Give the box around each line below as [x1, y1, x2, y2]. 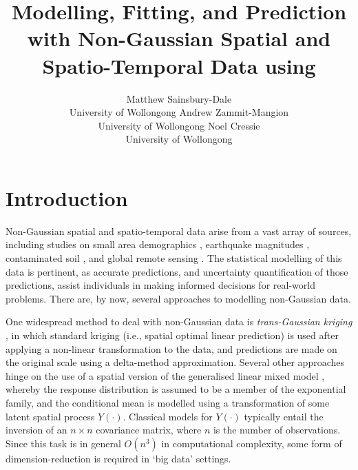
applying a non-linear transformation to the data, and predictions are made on [6, 341, 337, 356]
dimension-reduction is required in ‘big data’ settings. [6, 451, 231, 465]
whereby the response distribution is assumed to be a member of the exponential [6, 382, 346, 396]
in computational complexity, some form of [161, 436, 342, 450]
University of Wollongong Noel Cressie [98, 118, 260, 132]
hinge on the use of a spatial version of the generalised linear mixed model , [6, 368, 325, 382]
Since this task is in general [6, 436, 121, 450]
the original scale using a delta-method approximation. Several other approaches [6, 355, 344, 369]
